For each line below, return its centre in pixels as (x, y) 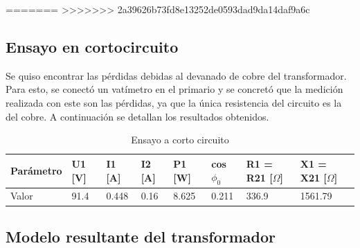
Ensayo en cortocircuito (92, 46)
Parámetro (36, 171)
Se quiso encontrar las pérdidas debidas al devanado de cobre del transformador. (176, 75)
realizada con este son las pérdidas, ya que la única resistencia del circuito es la (174, 102)
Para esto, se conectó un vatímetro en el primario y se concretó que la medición (174, 89)
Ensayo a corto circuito (180, 140)
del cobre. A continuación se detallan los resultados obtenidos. (137, 116)
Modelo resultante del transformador (141, 236)
